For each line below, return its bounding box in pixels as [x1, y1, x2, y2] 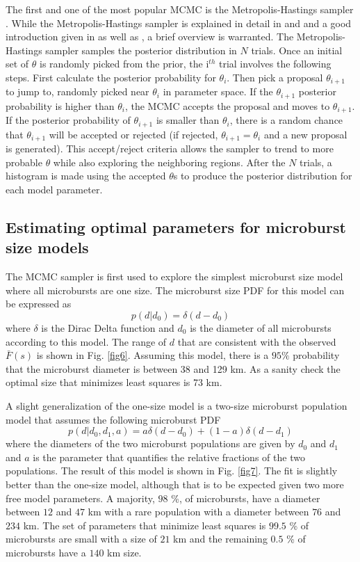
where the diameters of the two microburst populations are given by [6, 436, 295, 451]
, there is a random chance [229, 113, 343, 127]
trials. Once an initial [251, 42, 343, 57]
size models [6, 236, 89, 258]
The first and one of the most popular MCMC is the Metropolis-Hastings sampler [6, 2, 354, 16]
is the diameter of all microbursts [190, 320, 332, 335]
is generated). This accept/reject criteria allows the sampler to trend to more [6, 141, 334, 156]
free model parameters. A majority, [6, 490, 155, 505]
